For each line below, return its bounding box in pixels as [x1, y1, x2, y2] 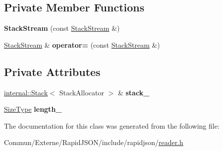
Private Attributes [4, 64, 101, 79]
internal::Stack [4, 87, 48, 97]
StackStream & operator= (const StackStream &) [4, 39, 160, 50]
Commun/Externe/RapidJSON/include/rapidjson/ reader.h [4, 137, 183, 148]
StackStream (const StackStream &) [4, 23, 120, 33]
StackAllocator [59, 87, 104, 97]
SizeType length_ [4, 104, 62, 114]
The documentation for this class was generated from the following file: [4, 120, 220, 131]
